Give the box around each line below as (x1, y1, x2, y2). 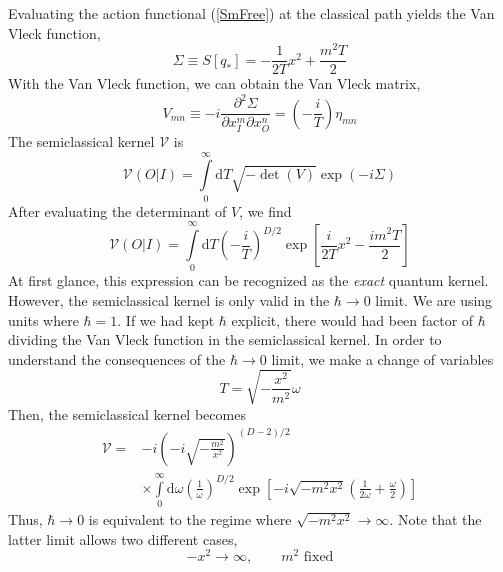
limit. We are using (375, 289, 493, 310)
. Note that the (389, 509, 482, 530)
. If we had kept (117, 309, 215, 330)
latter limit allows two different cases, (8, 528, 238, 549)
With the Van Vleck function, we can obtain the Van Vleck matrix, (8, 73, 421, 94)
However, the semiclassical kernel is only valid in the (8, 289, 330, 310)
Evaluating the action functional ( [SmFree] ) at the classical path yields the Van (8, 3, 495, 23)
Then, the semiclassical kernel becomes (8, 403, 246, 424)
